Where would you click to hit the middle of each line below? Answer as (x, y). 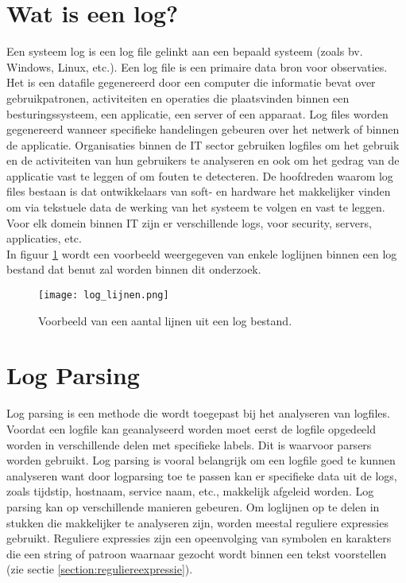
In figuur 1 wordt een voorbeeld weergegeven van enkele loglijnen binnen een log (202, 253)
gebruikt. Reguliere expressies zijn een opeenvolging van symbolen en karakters (199, 538)
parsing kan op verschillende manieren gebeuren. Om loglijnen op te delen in (193, 506)
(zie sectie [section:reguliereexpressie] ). (100, 569)
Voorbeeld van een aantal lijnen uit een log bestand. (165, 320)
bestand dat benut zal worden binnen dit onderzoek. (134, 269)
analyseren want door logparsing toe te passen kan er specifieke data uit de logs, (202, 475)
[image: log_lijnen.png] (104, 295)
